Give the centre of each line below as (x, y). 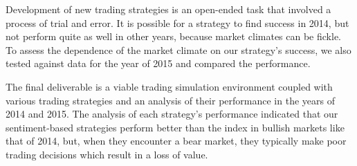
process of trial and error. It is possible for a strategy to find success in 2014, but (177, 22)
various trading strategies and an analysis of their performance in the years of (170, 100)
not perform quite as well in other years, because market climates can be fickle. (174, 36)
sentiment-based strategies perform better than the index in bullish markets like (175, 127)
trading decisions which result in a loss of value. (107, 154)
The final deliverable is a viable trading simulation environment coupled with (169, 86)
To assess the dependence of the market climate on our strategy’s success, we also (178, 49)
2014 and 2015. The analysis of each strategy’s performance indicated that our (172, 114)
